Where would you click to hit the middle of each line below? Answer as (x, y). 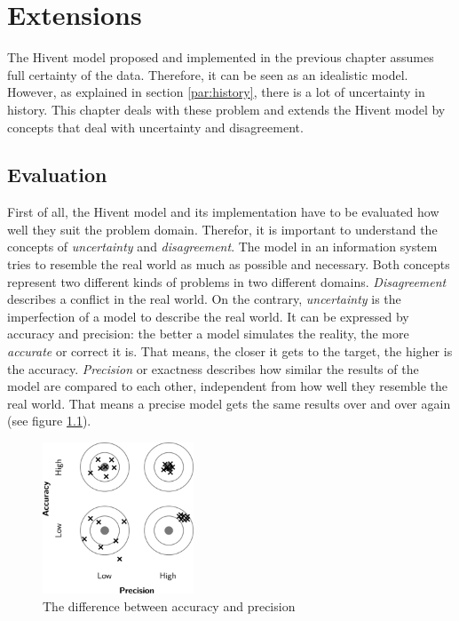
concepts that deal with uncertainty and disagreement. (155, 127)
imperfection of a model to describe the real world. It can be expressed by (208, 316)
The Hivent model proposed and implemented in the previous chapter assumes (221, 57)
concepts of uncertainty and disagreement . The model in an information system (222, 247)
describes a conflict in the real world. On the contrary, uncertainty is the (204, 299)
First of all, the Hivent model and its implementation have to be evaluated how (223, 212)
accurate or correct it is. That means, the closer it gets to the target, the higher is (230, 351)
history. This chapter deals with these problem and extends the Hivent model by (226, 109)
